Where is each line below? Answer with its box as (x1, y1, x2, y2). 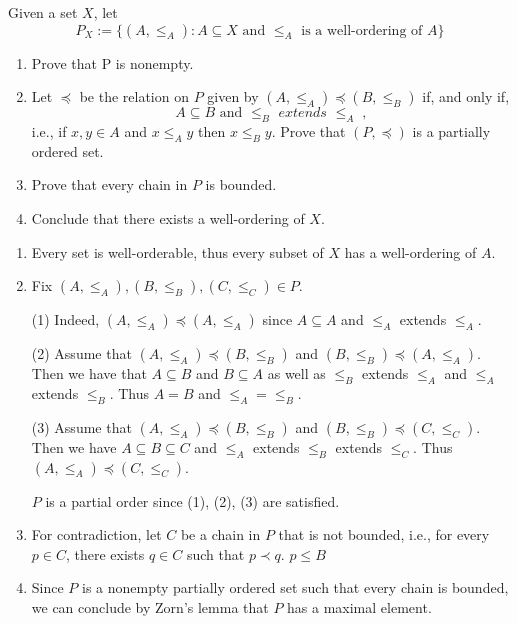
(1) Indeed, (31, 309, 100, 330)
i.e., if (31, 120, 67, 141)
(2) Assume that (31, 343, 132, 364)
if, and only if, (422, 86, 510, 107)
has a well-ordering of (344, 241, 477, 262)
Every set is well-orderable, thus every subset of (31, 241, 324, 262)
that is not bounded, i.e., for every (278, 524, 490, 545)
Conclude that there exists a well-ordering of (31, 207, 305, 228)
